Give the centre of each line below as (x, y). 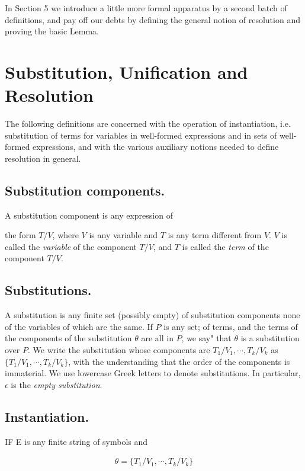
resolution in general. (43, 158)
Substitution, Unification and (126, 71)
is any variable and (123, 235)
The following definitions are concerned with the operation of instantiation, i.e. (148, 124)
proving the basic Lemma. (52, 31)
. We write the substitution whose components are (119, 350)
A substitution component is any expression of (89, 215)
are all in (157, 338)
